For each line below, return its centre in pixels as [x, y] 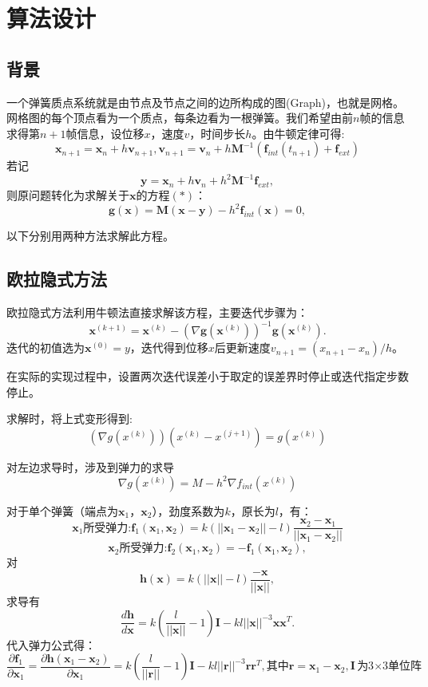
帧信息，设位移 [105, 133]
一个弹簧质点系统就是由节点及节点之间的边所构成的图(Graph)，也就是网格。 [205, 102]
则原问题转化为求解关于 [68, 195]
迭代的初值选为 [46, 347]
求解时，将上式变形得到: [69, 419]
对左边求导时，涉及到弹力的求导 [90, 467]
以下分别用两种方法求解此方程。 [90, 236]
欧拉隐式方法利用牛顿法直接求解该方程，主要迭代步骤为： [157, 312]
